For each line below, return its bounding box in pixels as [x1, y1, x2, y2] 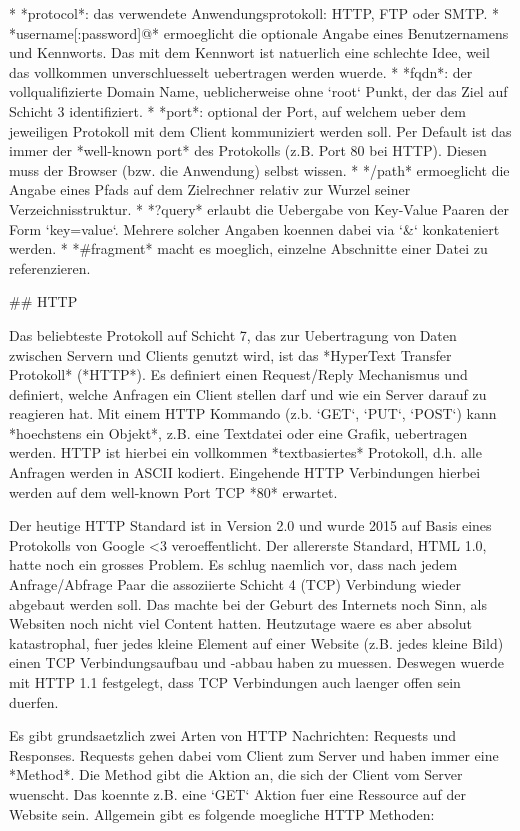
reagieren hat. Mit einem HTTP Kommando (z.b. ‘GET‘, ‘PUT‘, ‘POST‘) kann [9, 403, 497, 424]
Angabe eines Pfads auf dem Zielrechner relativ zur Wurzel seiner [9, 179, 411, 200]
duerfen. [9, 691, 59, 712]
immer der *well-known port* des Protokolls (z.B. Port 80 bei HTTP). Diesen [9, 140, 487, 161]
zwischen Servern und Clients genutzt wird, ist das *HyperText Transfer [9, 344, 452, 365]
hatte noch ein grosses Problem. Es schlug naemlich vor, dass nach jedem [9, 554, 458, 575]
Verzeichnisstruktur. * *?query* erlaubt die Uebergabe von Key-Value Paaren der [9, 198, 510, 219]
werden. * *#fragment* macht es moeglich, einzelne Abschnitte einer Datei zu [9, 238, 488, 259]
